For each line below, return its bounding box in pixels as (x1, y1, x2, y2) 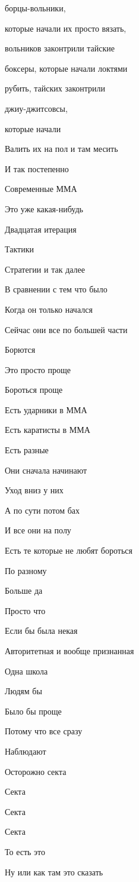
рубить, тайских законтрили (5, 82, 106, 94)
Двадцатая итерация (5, 222, 77, 235)
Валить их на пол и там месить (5, 142, 118, 155)
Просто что (5, 604, 46, 617)
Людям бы (5, 685, 42, 697)
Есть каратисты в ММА (5, 423, 90, 436)
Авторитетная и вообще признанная (5, 645, 134, 657)
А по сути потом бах (5, 503, 80, 516)
